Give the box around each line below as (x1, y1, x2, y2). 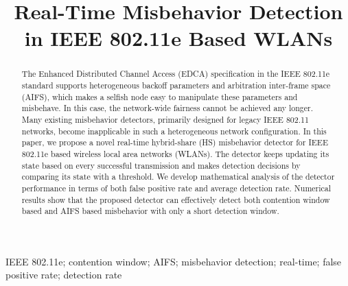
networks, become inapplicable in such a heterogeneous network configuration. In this (21, 125, 327, 136)
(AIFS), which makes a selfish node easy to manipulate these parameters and (21, 91, 298, 102)
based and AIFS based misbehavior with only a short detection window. (21, 205, 279, 217)
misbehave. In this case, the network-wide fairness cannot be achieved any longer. (21, 102, 313, 114)
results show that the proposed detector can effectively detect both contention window (21, 193, 330, 205)
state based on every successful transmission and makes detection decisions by (21, 159, 301, 171)
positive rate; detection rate (5, 267, 122, 282)
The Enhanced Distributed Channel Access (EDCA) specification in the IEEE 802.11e (21, 68, 330, 80)
